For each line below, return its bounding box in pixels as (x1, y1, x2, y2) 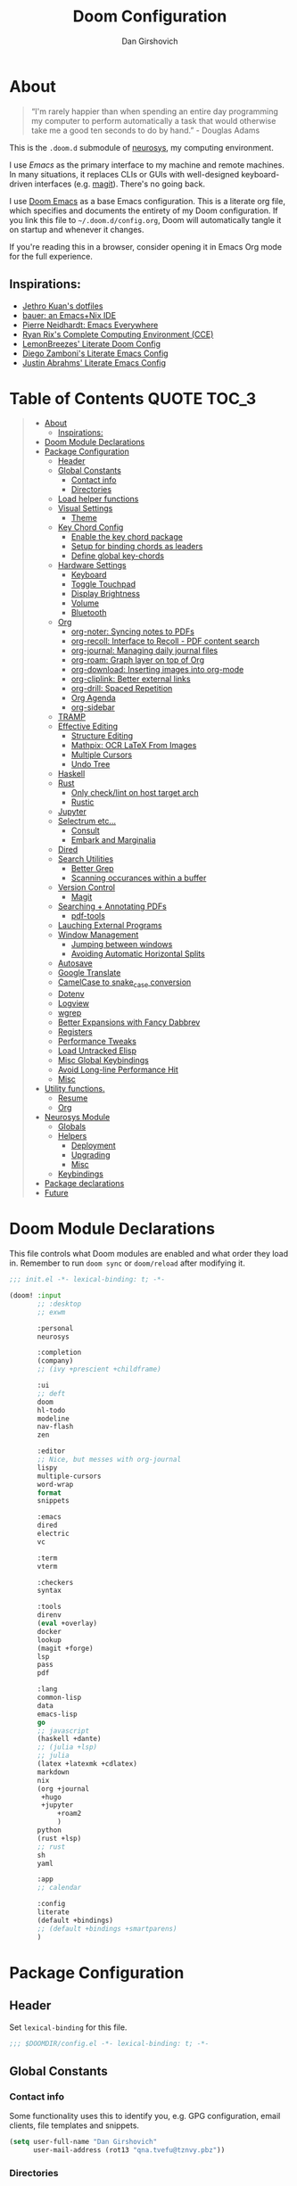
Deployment (70, 1140, 116, 1151)
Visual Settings (57, 503, 113, 514)
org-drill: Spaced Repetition (70, 683, 173, 694)
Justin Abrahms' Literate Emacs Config (21, 357, 167, 367)
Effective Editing (57, 721, 119, 732)
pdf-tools (70, 911, 105, 921)
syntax (37, 1586, 62, 1596)
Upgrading (70, 1150, 111, 1160)
